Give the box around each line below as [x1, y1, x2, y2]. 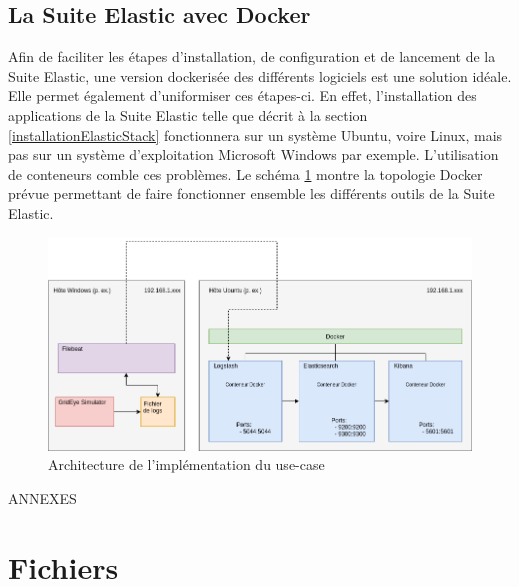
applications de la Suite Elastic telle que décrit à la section [8, 104, 368, 125]
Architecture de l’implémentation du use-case [48, 454, 325, 475]
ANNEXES [8, 487, 77, 508]
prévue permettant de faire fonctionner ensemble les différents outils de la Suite [8, 183, 495, 204]
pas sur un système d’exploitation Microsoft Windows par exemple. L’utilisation [8, 144, 499, 165]
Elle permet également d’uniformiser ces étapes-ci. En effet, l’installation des [8, 85, 477, 106]
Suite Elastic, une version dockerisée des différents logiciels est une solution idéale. [8, 65, 512, 86]
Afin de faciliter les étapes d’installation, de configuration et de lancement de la [8, 46, 496, 67]
